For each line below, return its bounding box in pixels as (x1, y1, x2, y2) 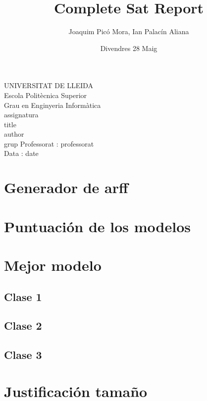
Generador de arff (4, 177, 128, 198)
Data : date (4, 148, 39, 158)
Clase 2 (4, 318, 42, 333)
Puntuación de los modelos (4, 216, 191, 236)
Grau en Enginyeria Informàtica (4, 100, 101, 110)
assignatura (4, 109, 39, 120)
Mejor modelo (4, 255, 102, 275)
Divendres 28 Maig (100, 43, 157, 53)
